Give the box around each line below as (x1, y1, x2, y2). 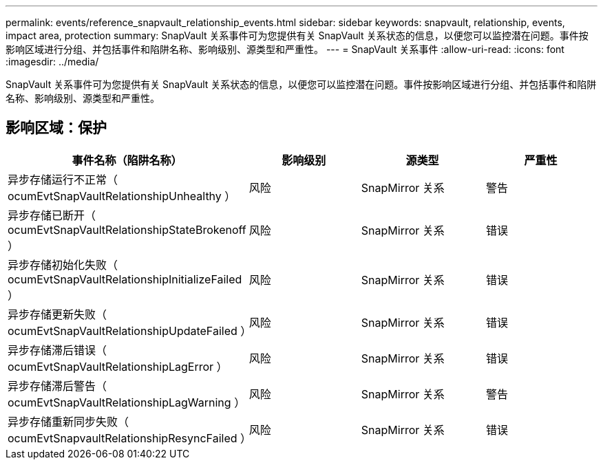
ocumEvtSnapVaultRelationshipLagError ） (8, 359, 228, 374)
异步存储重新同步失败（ (8, 414, 129, 429)
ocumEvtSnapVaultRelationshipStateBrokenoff (8, 222, 246, 237)
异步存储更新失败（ (8, 307, 107, 321)
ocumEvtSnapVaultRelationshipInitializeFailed (8, 272, 242, 286)
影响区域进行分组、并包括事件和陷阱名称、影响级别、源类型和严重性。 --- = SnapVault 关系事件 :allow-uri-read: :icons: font (6, 43, 564, 55)
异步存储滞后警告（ (8, 378, 107, 393)
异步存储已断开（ (8, 208, 96, 222)
